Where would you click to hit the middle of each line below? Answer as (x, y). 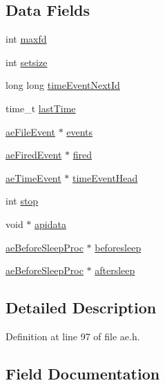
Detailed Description (81, 308)
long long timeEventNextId (63, 85)
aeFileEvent (30, 131)
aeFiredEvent (34, 155)
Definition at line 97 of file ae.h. (73, 336)
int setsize (27, 62)
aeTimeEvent (33, 177)
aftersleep (115, 270)
